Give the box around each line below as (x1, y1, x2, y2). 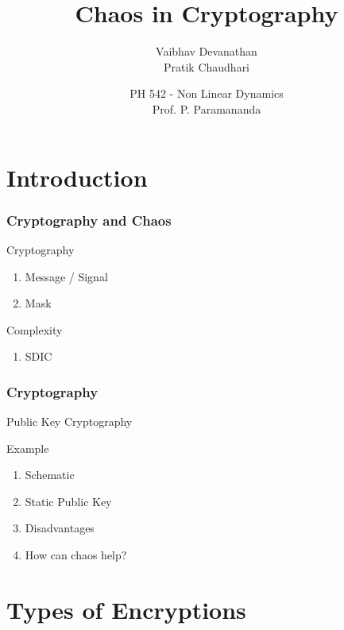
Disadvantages (25, 520, 95, 536)
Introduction (6, 160, 148, 193)
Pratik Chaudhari (163, 58, 250, 75)
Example (6, 439, 49, 456)
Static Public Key (25, 493, 112, 509)
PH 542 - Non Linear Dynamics (129, 85, 284, 102)
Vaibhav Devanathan (156, 43, 257, 60)
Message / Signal (25, 268, 108, 284)
